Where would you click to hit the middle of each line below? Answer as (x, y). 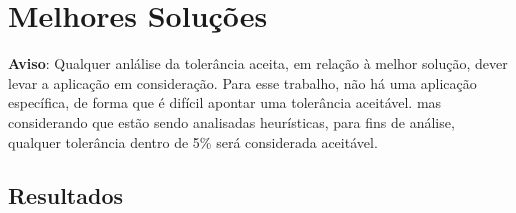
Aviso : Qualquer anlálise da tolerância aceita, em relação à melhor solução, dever (258, 63)
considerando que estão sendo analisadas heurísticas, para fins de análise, (231, 121)
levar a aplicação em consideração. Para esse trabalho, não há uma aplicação (242, 82)
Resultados (65, 195)
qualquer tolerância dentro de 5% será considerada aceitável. (193, 141)
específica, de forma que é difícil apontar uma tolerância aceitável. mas (225, 102)
